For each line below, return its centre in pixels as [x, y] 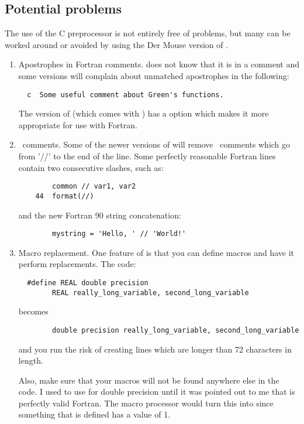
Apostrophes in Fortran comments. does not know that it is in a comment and [159, 64]
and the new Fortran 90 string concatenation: [100, 215]
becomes [33, 311]
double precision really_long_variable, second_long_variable [176, 330]
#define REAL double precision [88, 283]
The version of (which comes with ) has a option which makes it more [144, 113]
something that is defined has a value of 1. [94, 414]
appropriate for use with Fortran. [78, 124]
